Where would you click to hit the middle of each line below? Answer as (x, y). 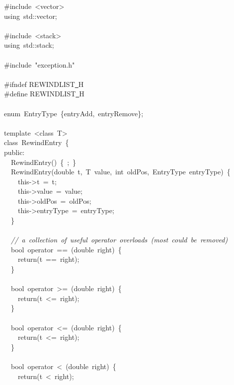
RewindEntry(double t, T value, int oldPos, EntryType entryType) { (120, 172)
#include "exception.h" (39, 64)
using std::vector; (31, 16)
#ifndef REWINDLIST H (44, 84)
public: (14, 152)
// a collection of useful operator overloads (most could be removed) (119, 240)
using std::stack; (29, 45)
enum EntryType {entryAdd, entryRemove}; (74, 113)
